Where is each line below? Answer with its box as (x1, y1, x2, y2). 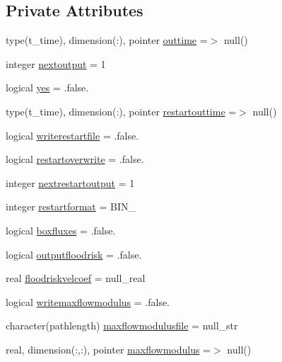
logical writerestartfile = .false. (6, 128, 139, 142)
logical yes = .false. (6, 80, 89, 95)
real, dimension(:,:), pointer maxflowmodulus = (6, 341, 211, 356)
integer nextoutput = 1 (6, 56, 106, 71)
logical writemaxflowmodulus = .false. (6, 294, 170, 309)
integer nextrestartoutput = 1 (6, 175, 135, 190)
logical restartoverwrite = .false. (6, 152, 144, 166)
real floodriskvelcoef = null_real (6, 271, 146, 285)
